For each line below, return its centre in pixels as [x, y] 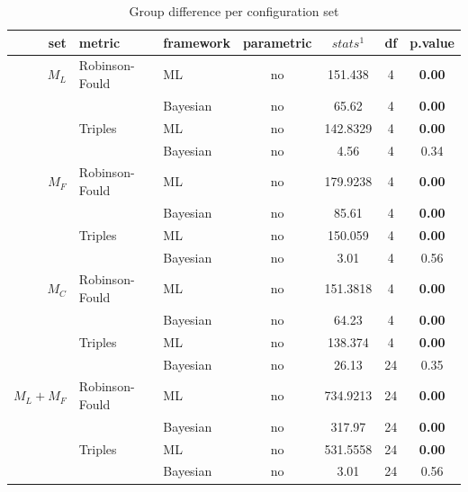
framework [197, 42]
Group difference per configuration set [234, 11]
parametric [277, 42]
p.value [432, 42]
